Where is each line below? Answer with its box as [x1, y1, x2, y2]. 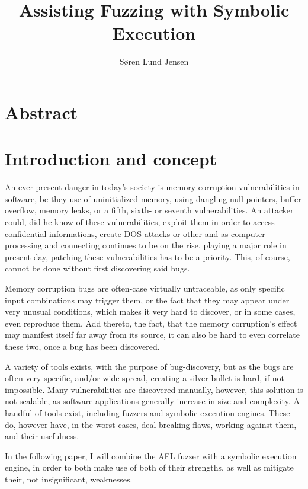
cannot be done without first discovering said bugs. [5, 262, 190, 274]
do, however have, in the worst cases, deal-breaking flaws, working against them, [5, 418, 297, 430]
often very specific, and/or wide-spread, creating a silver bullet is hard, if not [5, 372, 284, 384]
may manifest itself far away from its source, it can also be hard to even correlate [5, 328, 300, 341]
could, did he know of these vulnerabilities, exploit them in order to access [5, 216, 275, 228]
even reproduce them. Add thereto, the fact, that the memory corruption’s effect [5, 317, 297, 329]
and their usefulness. [5, 430, 79, 442]
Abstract [5, 100, 78, 124]
